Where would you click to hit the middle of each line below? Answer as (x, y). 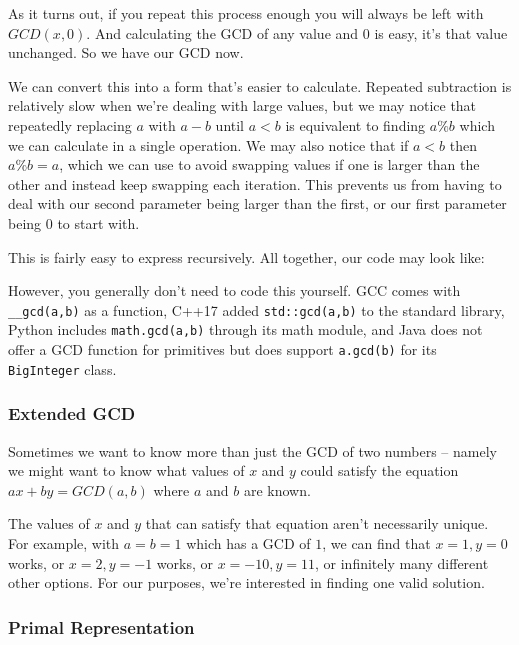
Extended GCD (72, 413)
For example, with (64, 542)
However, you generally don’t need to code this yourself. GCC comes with (234, 290)
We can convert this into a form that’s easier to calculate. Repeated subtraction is (260, 85)
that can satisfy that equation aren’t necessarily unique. (317, 523)
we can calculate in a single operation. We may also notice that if (208, 144)
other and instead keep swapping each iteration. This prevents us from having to (255, 183)
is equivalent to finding (355, 124)
